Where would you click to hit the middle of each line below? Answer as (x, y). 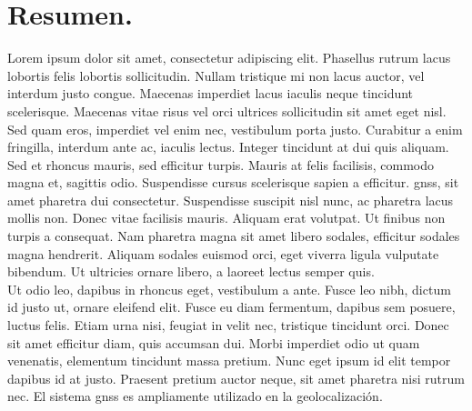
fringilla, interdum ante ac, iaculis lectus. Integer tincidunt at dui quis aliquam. (228, 147)
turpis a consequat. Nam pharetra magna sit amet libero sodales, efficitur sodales (234, 236)
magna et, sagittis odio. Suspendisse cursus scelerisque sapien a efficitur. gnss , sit (233, 182)
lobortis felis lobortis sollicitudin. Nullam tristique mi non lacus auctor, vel (216, 75)
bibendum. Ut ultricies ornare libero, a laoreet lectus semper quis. (191, 271)
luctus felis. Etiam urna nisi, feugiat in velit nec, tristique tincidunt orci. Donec (228, 325)
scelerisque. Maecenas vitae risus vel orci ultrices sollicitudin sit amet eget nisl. (227, 110)
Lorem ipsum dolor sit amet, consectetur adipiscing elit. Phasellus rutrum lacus (229, 58)
